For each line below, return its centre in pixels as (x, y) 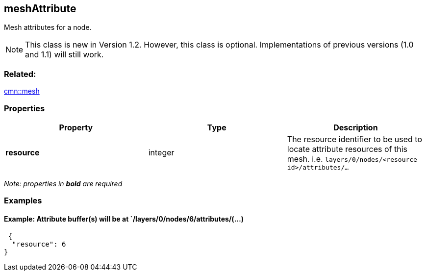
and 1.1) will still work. (64, 55)
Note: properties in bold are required (63, 183)
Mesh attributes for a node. (48, 27)
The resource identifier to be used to (354, 139)
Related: (20, 74)
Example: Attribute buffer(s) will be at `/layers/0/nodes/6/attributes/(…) (124, 219)
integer (161, 153)
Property (76, 127)
